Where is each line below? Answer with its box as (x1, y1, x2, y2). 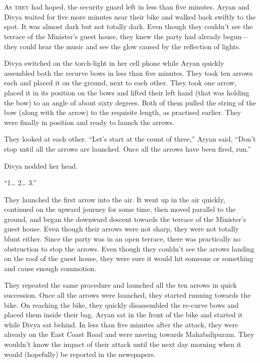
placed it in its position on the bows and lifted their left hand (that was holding (4, 87, 249, 97)
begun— (223, 31, 249, 41)
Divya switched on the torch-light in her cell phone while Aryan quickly (4, 58, 224, 68)
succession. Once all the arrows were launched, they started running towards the (4, 290, 251, 300)
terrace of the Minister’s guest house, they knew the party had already (4, 31, 221, 41)
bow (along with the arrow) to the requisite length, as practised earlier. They (4, 107, 241, 117)
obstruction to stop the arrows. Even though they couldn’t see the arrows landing (4, 243, 254, 254)
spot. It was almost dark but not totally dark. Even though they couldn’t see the (4, 21, 253, 32)
